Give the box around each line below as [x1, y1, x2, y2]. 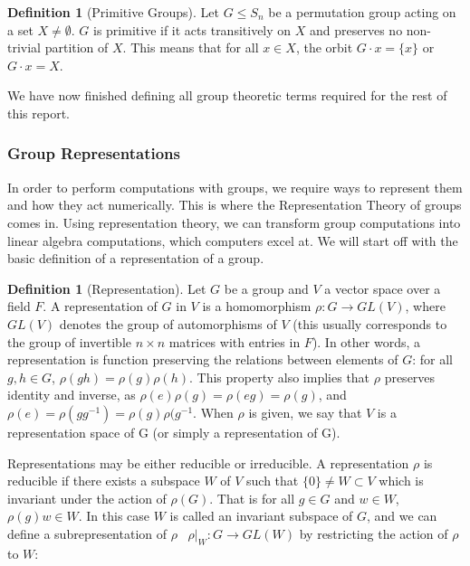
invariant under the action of [7, 488, 167, 507]
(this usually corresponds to [293, 314, 447, 333]
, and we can [367, 506, 437, 525]
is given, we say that [248, 402, 362, 421]
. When [193, 402, 234, 421]
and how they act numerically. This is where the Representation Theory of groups [7, 195, 462, 214]
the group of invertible [7, 332, 131, 351]
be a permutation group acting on [268, 3, 456, 21]
